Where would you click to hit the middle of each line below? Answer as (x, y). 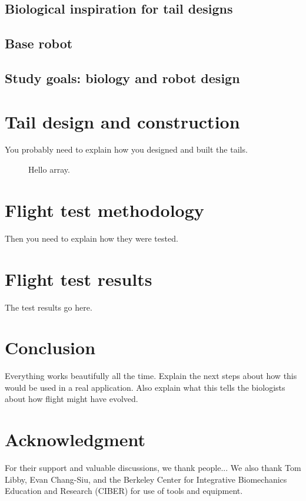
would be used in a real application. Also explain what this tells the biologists (145, 387)
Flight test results (79, 278)
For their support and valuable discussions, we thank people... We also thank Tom (153, 468)
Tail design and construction (122, 121)
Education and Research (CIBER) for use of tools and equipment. (124, 491)
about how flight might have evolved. (71, 399)
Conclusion (50, 347)
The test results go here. (49, 307)
